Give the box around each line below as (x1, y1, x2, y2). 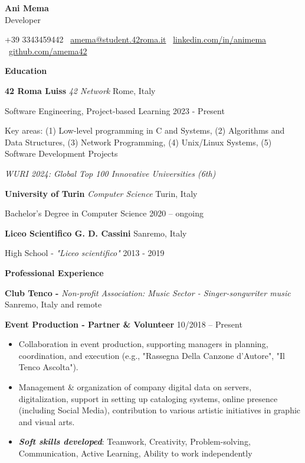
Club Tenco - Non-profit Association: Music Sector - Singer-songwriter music (5, 286, 291, 299)
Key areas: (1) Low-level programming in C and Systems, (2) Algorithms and (5, 124, 285, 137)
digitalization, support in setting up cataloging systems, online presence (18, 392, 278, 404)
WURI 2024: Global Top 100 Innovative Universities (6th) (5, 167, 216, 179)
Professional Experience (5, 266, 104, 279)
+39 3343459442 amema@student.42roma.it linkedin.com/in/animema (5, 33, 267, 46)
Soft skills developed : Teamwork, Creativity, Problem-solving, (18, 435, 251, 448)
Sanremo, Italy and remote (5, 298, 102, 310)
